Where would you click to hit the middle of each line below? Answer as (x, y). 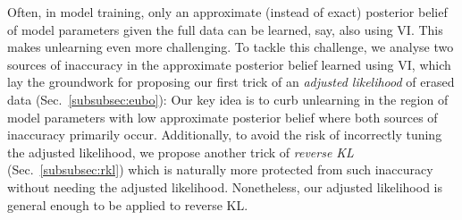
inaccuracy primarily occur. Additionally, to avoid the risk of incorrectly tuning (225, 135)
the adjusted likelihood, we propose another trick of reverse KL (181, 152)
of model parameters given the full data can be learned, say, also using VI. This (225, 29)
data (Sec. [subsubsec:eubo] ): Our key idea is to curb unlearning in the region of (228, 99)
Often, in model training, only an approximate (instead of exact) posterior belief (227, 12)
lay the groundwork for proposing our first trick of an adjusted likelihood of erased (231, 82)
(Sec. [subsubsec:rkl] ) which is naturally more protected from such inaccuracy (220, 169)
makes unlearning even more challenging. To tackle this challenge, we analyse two (231, 47)
